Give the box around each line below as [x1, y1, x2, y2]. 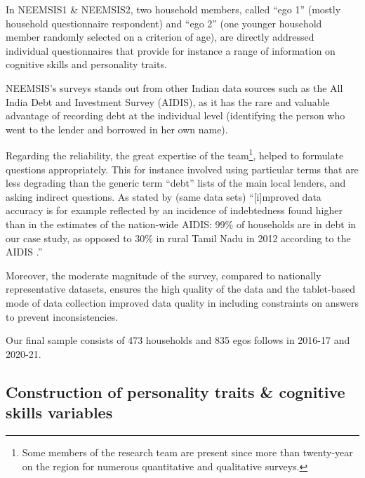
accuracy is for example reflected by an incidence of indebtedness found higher [6, 203, 343, 218]
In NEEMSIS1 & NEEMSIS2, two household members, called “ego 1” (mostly [6, 2, 341, 16]
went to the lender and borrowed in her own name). [6, 121, 228, 136]
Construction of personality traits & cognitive [6, 380, 345, 402]
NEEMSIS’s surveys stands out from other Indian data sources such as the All [6, 80, 343, 95]
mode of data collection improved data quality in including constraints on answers [6, 295, 359, 310]
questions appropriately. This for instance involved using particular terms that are [6, 161, 359, 176]
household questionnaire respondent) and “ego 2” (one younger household [6, 15, 322, 30]
